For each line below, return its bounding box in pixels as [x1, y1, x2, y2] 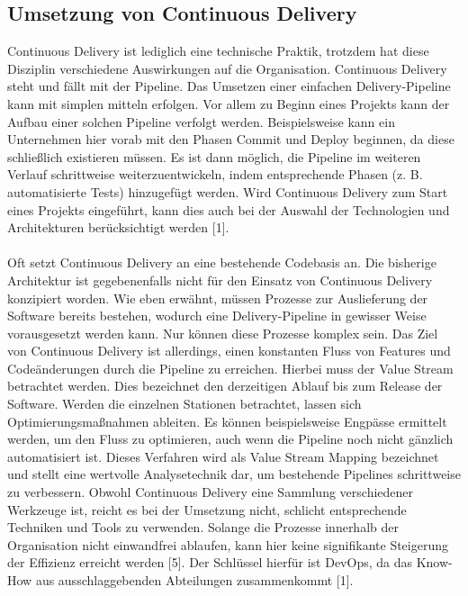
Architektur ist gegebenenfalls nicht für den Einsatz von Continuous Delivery [7, 270, 433, 289]
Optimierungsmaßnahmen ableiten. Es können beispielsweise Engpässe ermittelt [7, 411, 447, 430]
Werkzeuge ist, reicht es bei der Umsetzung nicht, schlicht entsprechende [7, 500, 407, 519]
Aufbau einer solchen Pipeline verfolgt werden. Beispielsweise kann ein [7, 112, 395, 131]
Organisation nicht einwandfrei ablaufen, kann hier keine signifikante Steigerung [7, 535, 448, 554]
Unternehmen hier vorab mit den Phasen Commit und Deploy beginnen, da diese [7, 130, 454, 149]
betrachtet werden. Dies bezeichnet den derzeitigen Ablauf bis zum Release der [7, 376, 443, 395]
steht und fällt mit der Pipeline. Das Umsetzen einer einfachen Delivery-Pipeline [7, 77, 451, 95]
